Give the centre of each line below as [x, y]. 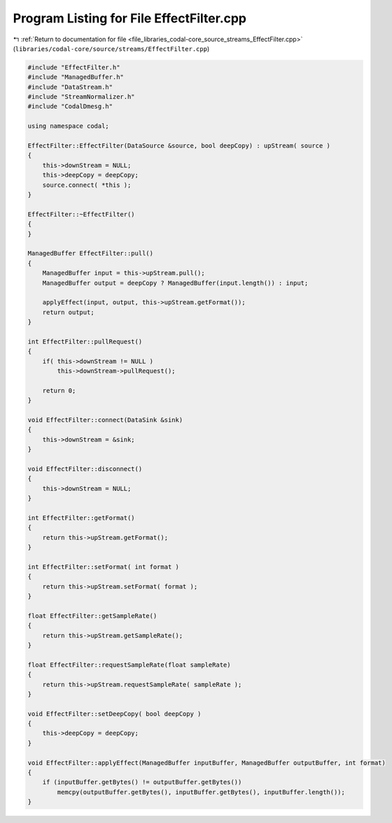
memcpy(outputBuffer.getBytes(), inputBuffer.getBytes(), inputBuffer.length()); [201, 792]
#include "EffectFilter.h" [74, 67]
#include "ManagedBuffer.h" [76, 77]
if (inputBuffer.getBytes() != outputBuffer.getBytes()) [142, 782]
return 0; [59, 391]
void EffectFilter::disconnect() [85, 469]
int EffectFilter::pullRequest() [85, 342]
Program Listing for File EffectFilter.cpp [130, 18]
